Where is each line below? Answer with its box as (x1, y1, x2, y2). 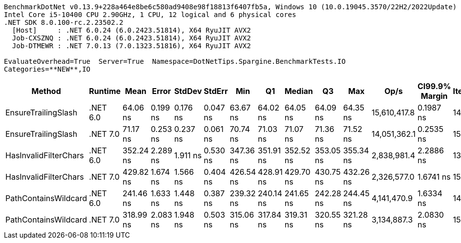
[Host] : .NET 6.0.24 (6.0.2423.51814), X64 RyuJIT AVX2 (12, 26, 251, 34)
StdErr (204, 86, 228, 96)
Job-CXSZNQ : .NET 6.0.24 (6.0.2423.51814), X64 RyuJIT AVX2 (12, 34, 251, 42)
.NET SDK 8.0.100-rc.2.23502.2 (4, 19, 124, 26)
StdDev (174, 86, 202, 96)
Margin (420, 91, 448, 101)
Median (284, 86, 313, 96)
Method (31, 86, 61, 96)
